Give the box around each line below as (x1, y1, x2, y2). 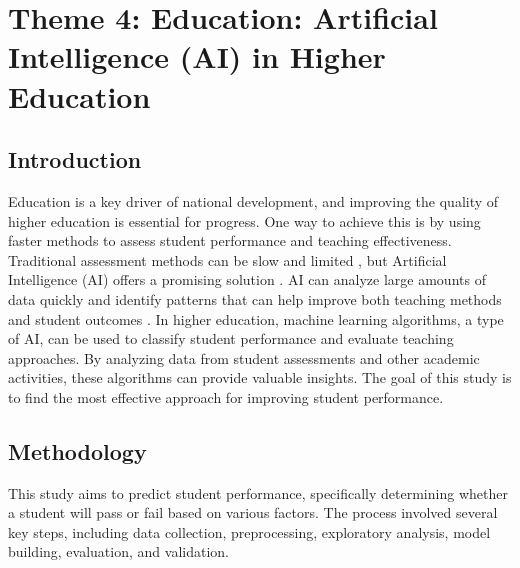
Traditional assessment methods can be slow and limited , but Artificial (8, 249, 447, 270)
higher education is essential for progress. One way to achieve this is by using (8, 210, 481, 231)
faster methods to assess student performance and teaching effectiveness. (8, 230, 452, 251)
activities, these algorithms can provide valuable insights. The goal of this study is (8, 367, 512, 388)
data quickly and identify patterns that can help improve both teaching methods (8, 288, 502, 309)
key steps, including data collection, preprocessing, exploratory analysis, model (8, 521, 491, 542)
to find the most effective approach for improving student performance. (8, 386, 444, 407)
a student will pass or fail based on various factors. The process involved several (8, 502, 498, 523)
